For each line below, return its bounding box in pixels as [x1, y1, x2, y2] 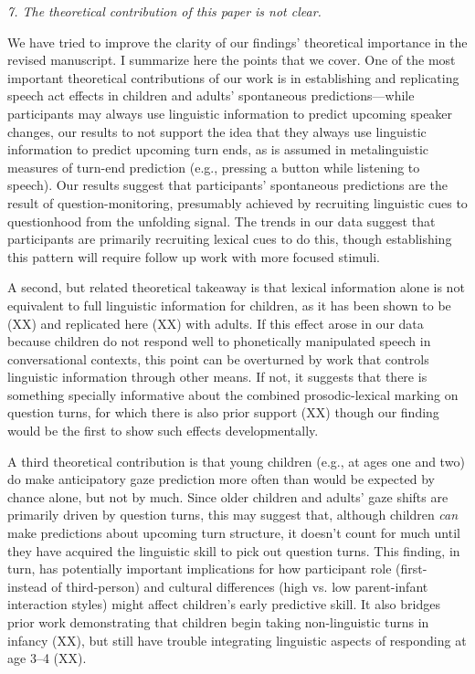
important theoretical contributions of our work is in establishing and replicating [7, 68, 459, 87]
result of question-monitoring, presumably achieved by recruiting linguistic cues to [7, 193, 468, 212]
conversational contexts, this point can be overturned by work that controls [7, 349, 429, 368]
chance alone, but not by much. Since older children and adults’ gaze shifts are [7, 487, 449, 506]
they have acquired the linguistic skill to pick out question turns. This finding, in [7, 541, 460, 560]
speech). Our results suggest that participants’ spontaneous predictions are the [7, 175, 448, 195]
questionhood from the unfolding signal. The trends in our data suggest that [7, 211, 436, 230]
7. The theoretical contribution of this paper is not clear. [7, 2, 322, 20]
